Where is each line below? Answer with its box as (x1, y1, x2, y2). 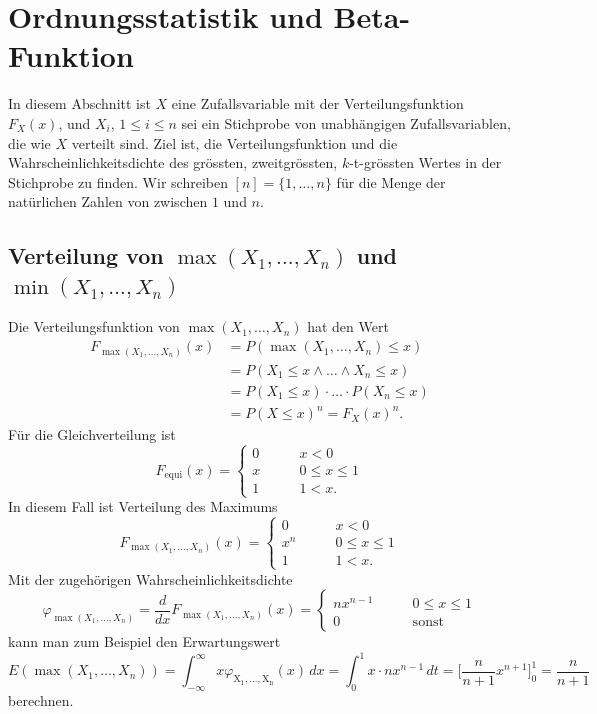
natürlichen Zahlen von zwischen (8, 191, 208, 212)
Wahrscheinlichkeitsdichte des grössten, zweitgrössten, (8, 152, 338, 173)
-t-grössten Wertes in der (349, 152, 502, 173)
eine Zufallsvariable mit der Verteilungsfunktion (171, 93, 464, 114)
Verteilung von (8, 240, 164, 271)
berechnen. (8, 690, 74, 711)
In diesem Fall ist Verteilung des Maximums (8, 496, 278, 517)
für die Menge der (336, 171, 446, 192)
